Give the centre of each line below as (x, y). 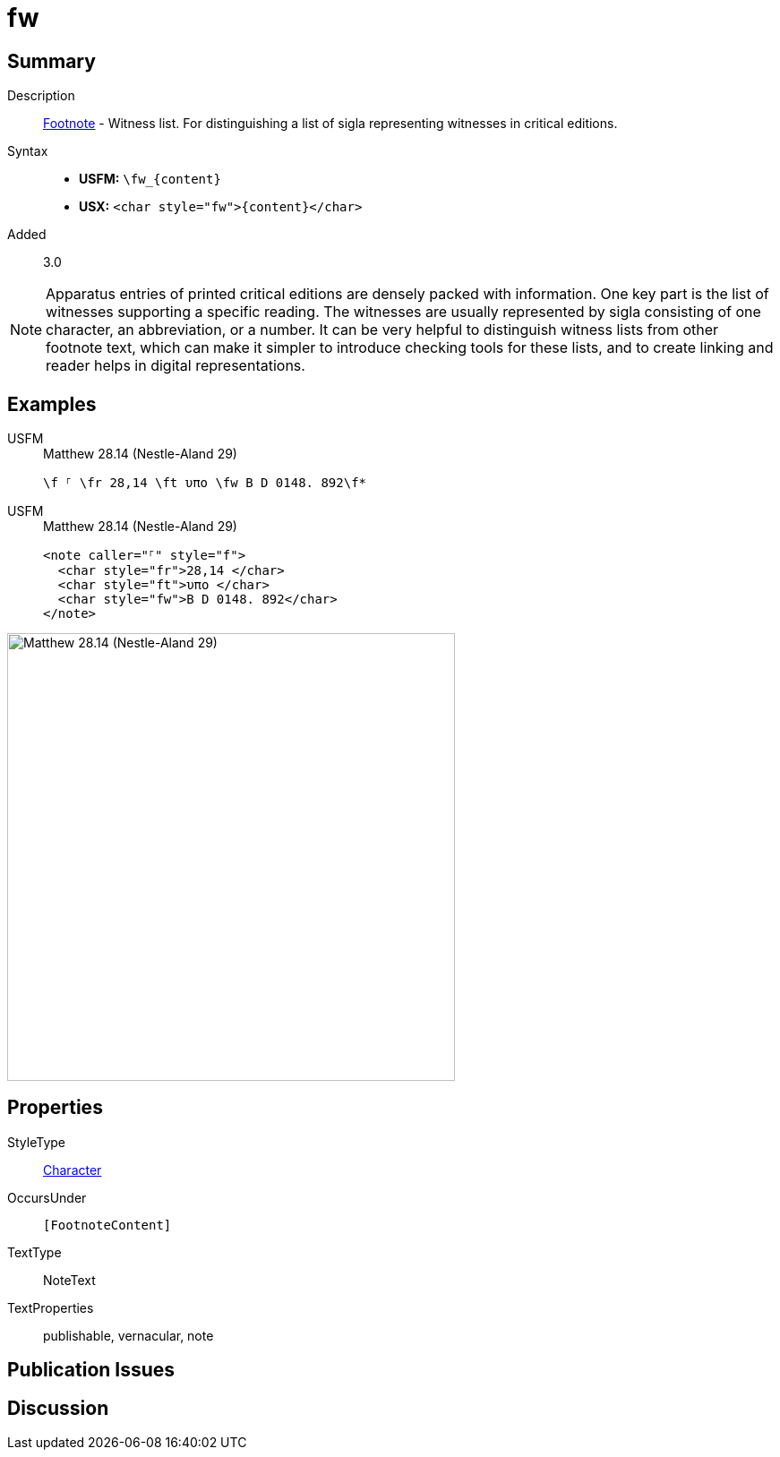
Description (41, 96)
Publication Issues (91, 1370)
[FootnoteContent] (107, 1225)
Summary (51, 61)
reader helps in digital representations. (176, 366)
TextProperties (51, 1307)
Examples (52, 404)
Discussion (58, 1408)
